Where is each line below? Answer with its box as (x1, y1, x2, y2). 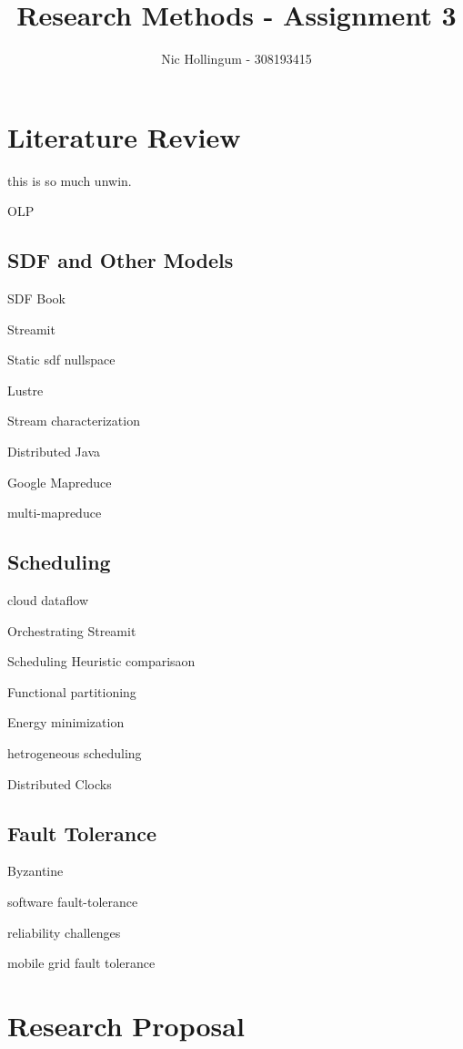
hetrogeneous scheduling (7, 743, 142, 762)
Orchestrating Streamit (7, 621, 136, 640)
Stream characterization (7, 411, 140, 430)
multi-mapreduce (7, 503, 102, 522)
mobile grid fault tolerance (7, 953, 156, 972)
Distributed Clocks (7, 774, 112, 793)
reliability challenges (7, 922, 121, 941)
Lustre (7, 380, 44, 399)
